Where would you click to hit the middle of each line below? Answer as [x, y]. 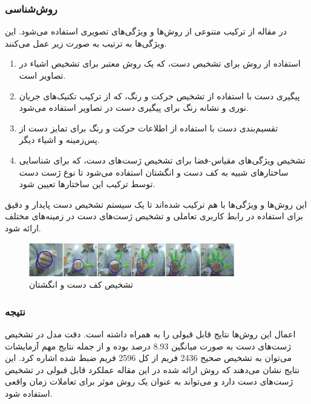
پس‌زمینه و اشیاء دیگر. [59, 140]
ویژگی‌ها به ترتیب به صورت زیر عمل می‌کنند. [86, 43]
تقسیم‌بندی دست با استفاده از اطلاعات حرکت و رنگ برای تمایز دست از [149, 127]
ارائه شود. [23, 227]
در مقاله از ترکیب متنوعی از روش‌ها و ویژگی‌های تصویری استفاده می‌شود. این [146, 31]
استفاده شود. [29, 393]
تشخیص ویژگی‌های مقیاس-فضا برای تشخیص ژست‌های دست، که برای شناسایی [162, 160]
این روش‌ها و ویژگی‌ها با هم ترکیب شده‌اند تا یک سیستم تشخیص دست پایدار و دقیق [156, 204]
